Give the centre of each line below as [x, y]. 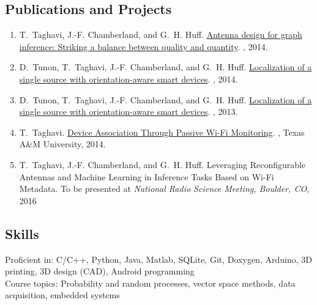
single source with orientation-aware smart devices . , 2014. [129, 79]
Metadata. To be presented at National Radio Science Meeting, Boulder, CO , [164, 189]
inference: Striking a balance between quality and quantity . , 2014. [144, 46]
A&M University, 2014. [62, 144]
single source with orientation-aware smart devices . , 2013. [129, 112]
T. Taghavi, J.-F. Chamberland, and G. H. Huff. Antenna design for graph [161, 35]
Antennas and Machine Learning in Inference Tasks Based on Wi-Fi [147, 176]
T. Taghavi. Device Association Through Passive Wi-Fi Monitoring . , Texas [162, 132]
